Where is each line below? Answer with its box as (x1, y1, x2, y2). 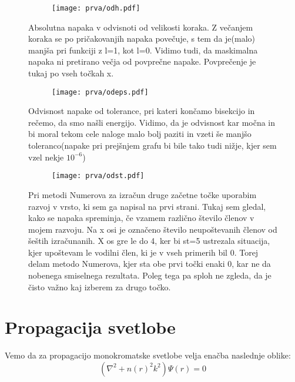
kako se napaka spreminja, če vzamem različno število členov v (28, 212, 254, 224)
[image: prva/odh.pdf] (52, 4, 140, 12)
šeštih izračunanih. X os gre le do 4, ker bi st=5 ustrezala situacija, (28, 234, 270, 247)
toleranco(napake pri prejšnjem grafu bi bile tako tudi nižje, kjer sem (28, 139, 277, 152)
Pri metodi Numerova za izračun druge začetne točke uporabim (28, 188, 257, 200)
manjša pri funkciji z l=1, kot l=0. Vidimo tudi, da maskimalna (28, 43, 258, 56)
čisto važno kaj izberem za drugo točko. (28, 280, 171, 293)
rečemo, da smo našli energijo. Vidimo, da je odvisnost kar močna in (28, 116, 276, 128)
